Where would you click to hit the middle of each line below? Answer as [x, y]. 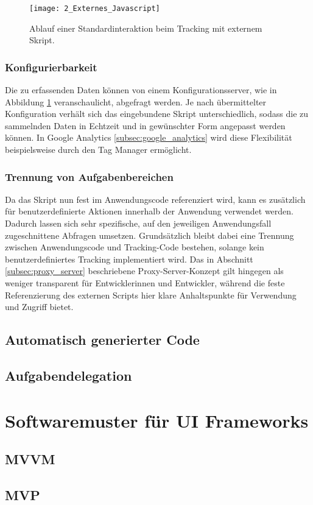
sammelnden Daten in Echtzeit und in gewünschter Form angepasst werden [145, 125]
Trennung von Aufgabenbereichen [89, 176]
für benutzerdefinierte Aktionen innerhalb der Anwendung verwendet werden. [149, 211]
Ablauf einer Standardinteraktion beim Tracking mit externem [146, 28]
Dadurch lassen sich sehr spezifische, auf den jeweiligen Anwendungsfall [138, 223]
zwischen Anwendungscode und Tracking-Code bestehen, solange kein [135, 247]
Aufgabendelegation [69, 375]
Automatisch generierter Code [102, 340]
